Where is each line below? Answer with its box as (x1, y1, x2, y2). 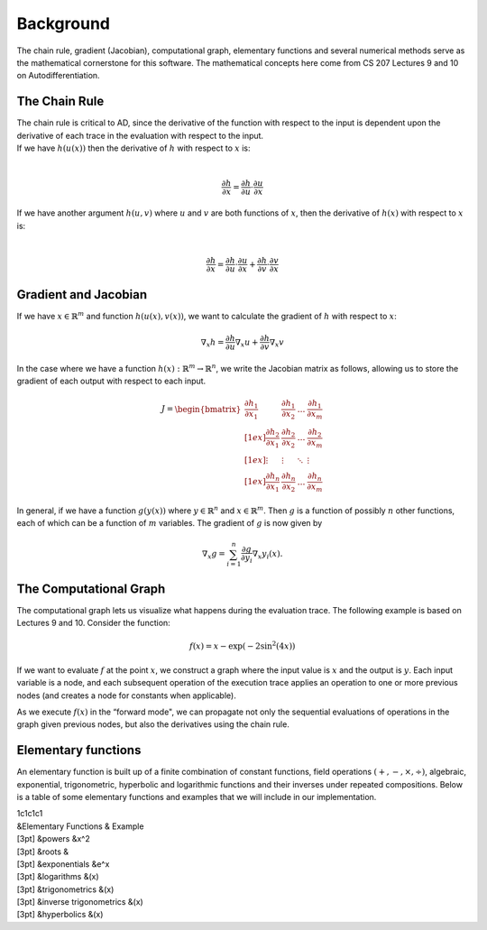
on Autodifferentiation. (16, 70, 100, 81)
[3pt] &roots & (16, 846, 69, 857)
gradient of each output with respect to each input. (16, 375, 207, 387)
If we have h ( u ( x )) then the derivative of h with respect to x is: (16, 143, 252, 153)
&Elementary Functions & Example (16, 821, 144, 832)
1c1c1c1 (16, 808, 43, 819)
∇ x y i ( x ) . (252, 548, 283, 561)
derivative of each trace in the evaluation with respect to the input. (16, 130, 264, 141)
